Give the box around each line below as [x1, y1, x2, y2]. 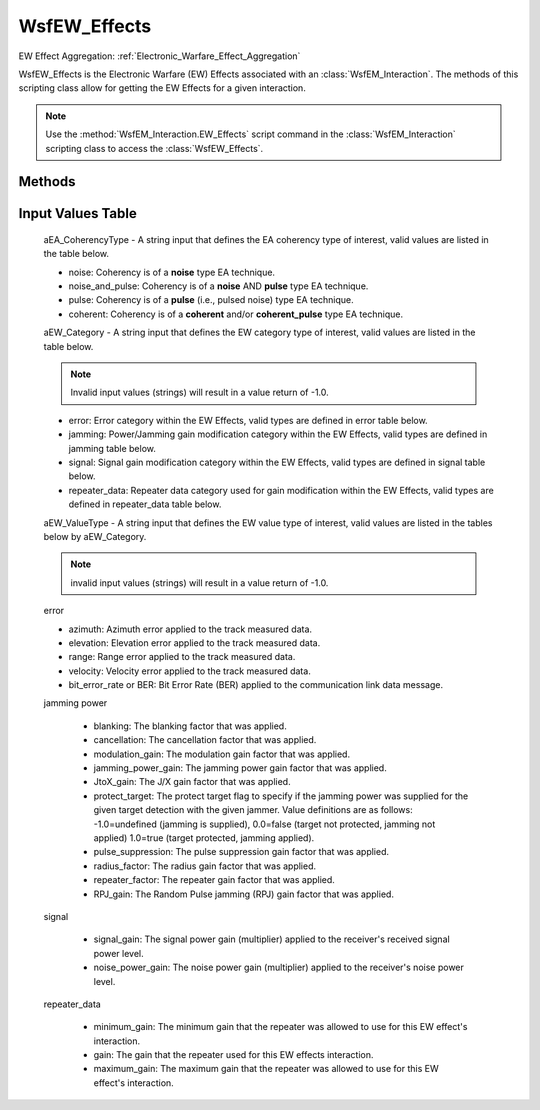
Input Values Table [18, 205, 137, 222]
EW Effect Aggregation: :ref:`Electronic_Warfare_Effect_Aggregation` [18, 50, 301, 62]
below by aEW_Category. [43, 530, 147, 542]
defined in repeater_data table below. [68, 498, 222, 510]
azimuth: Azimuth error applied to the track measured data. [68, 623, 313, 635]
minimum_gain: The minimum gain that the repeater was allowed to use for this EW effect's [93, 1021, 468, 1033]
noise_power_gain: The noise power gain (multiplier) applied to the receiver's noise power [93, 961, 465, 974]
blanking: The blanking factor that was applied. [93, 720, 287, 732]
